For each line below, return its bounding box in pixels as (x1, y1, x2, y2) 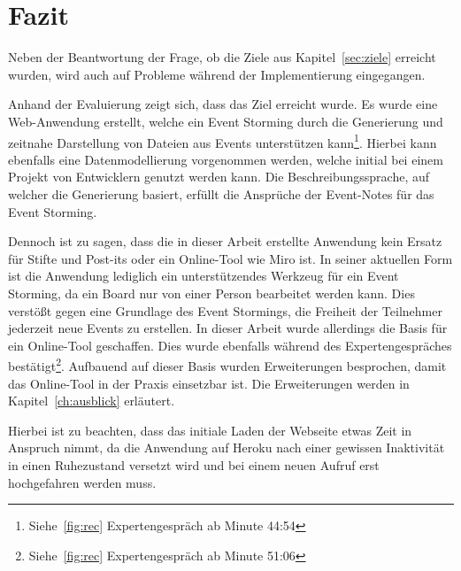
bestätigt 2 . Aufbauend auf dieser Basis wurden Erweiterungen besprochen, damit (8, 354, 447, 374)
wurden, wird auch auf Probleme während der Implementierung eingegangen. (8, 65, 426, 83)
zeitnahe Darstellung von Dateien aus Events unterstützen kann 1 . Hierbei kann (8, 130, 437, 151)
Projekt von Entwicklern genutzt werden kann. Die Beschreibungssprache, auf (8, 167, 430, 186)
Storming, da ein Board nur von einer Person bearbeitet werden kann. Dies (8, 283, 415, 302)
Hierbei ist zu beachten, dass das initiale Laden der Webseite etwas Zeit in (8, 421, 412, 439)
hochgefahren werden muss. (8, 473, 157, 491)
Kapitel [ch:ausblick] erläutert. (8, 391, 175, 410)
